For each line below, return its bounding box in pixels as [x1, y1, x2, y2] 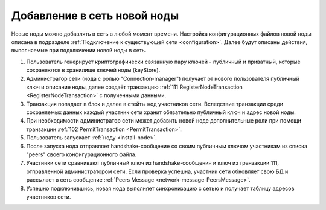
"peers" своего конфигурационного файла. [26, 151, 137, 158]
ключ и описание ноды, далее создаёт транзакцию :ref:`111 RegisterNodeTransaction [26, 83, 243, 91]
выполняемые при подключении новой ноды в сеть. [11, 47, 147, 54]
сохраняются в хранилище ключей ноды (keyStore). [26, 66, 161, 74]
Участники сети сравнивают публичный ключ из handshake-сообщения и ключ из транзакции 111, [26, 159, 280, 167]
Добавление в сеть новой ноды [11, 9, 179, 22]
